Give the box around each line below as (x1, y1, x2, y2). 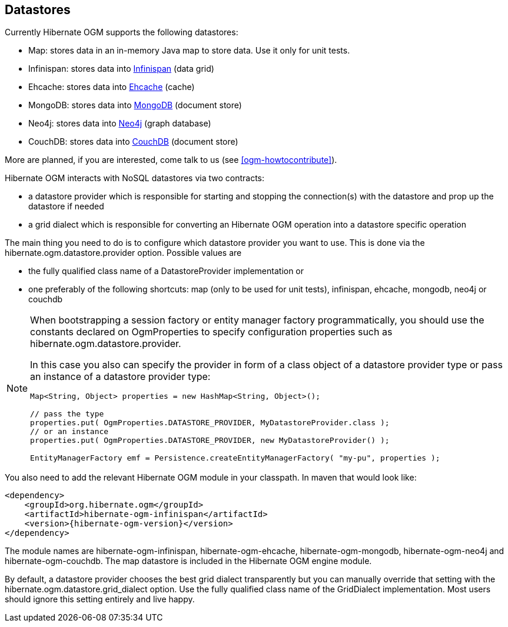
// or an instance (30, 427, 109, 436)
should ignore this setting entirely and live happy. (5, 594, 195, 605)
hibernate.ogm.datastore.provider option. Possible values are (5, 248, 242, 258)
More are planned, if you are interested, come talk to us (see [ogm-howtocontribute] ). (5, 155, 337, 165)
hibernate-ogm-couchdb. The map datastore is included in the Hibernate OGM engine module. (5, 556, 372, 566)
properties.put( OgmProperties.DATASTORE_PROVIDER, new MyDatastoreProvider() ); (30, 436, 390, 445)
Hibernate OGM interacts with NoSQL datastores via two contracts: (5, 173, 265, 184)
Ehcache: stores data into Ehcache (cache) (28, 82, 195, 92)
